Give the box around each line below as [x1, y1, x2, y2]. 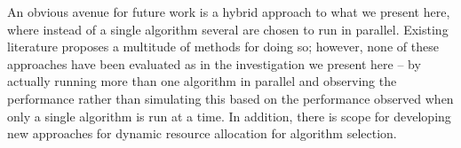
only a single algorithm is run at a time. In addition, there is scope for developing [7, 106, 451, 125]
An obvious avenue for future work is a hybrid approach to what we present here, [7, 3, 450, 20]
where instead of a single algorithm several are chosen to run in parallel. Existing [7, 19, 449, 38]
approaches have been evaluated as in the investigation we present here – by [7, 54, 421, 73]
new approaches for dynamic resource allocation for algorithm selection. [7, 124, 397, 143]
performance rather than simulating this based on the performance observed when [7, 89, 454, 107]
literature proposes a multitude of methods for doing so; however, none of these [7, 37, 439, 56]
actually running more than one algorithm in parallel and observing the [7, 72, 397, 90]
